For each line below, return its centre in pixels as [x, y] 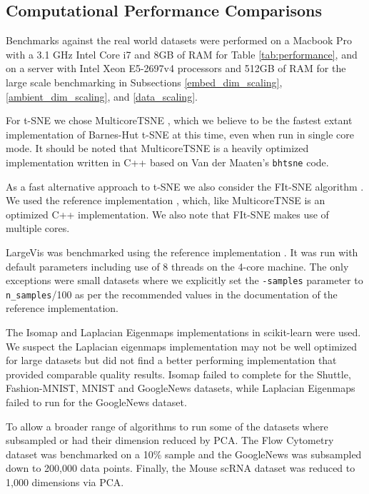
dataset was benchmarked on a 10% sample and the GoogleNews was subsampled [184, 454]
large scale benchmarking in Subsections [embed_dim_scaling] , [144, 82]
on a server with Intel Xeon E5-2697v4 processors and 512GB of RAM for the [176, 68]
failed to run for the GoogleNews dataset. [96, 402]
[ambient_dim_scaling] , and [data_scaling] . [102, 96]
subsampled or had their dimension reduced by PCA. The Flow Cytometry [170, 440]
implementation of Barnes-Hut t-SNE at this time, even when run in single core [180, 134]
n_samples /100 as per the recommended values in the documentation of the [172, 294]
